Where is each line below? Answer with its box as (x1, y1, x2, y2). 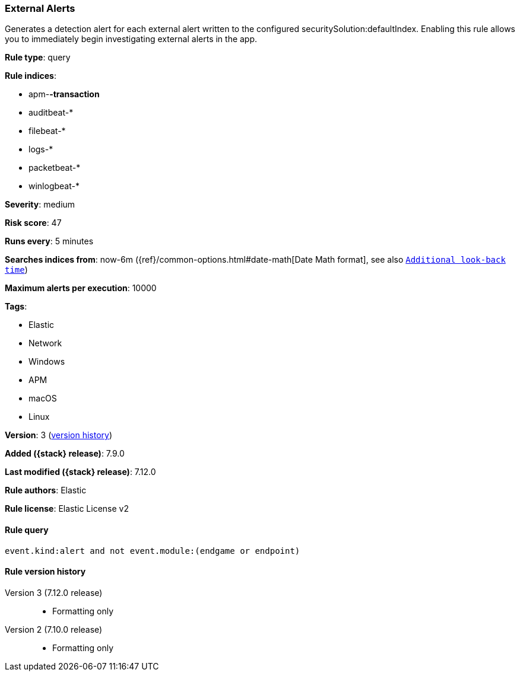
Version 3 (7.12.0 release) (5, 587, 103, 598)
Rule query (5, 524, 49, 535)
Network (28, 338, 62, 349)
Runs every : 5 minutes (5, 236, 94, 247)
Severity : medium (5, 199, 75, 210)
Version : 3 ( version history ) (5, 430, 113, 441)
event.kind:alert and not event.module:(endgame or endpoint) (5, 546, 300, 556)
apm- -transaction (28, 89, 100, 100)
